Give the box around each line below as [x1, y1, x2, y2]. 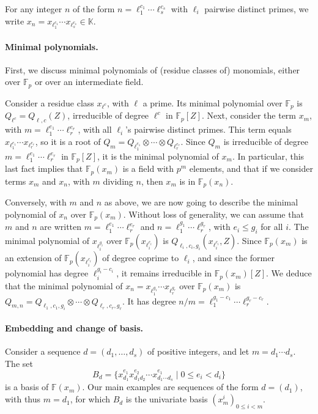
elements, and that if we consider [189, 162, 313, 175]
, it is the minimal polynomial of [97, 149, 219, 162]
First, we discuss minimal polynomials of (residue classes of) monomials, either [5, 63, 300, 76]
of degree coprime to [102, 251, 179, 264]
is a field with [122, 162, 174, 175]
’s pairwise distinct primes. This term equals [125, 123, 292, 136]
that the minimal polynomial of [5, 279, 123, 292]
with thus [5, 393, 41, 405]
